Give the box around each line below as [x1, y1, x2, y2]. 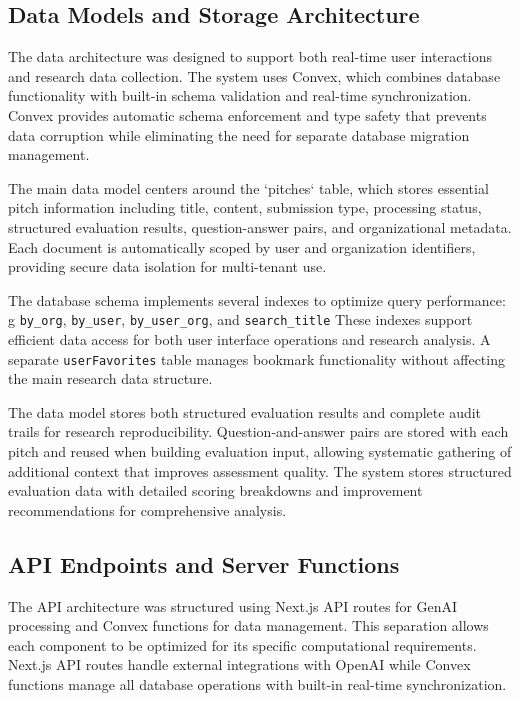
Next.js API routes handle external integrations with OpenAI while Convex [8, 654, 471, 675]
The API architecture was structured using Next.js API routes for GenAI [8, 595, 458, 616]
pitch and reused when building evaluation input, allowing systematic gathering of [8, 441, 512, 462]
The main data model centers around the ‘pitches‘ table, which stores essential [8, 177, 489, 198]
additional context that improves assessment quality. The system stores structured [8, 460, 512, 481]
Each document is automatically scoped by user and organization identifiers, [8, 236, 476, 257]
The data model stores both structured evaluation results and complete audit [8, 401, 482, 422]
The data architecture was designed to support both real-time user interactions [8, 46, 492, 67]
